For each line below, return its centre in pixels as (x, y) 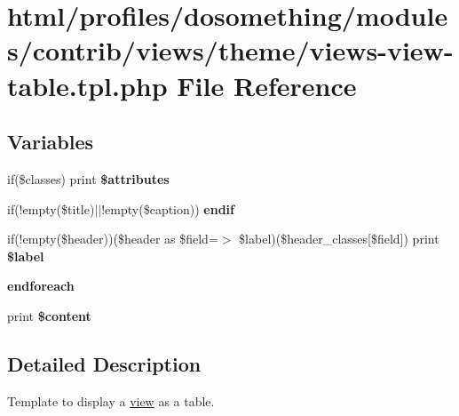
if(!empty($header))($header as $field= (113, 239)
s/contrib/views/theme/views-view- (230, 50)
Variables (51, 142)
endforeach (41, 286)
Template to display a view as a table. (111, 400)
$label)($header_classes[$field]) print (339, 239)
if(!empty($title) (51, 208)
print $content (49, 315)
